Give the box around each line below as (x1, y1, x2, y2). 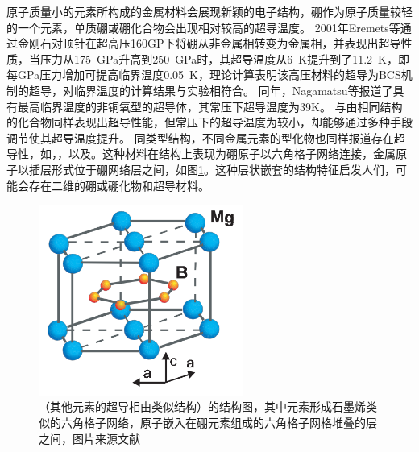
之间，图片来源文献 (39, 429, 140, 446)
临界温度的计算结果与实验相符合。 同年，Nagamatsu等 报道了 (73, 81, 393, 98)
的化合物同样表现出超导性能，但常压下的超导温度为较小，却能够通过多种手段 (6, 114, 413, 131)
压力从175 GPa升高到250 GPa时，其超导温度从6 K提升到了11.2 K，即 (39, 50, 409, 67)
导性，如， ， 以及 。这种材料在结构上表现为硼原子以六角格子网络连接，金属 (6, 145, 396, 162)
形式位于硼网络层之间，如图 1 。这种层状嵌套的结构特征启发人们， (51, 160, 396, 177)
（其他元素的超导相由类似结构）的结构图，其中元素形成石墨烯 (39, 398, 366, 415)
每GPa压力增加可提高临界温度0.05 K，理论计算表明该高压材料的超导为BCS (6, 66, 401, 83)
